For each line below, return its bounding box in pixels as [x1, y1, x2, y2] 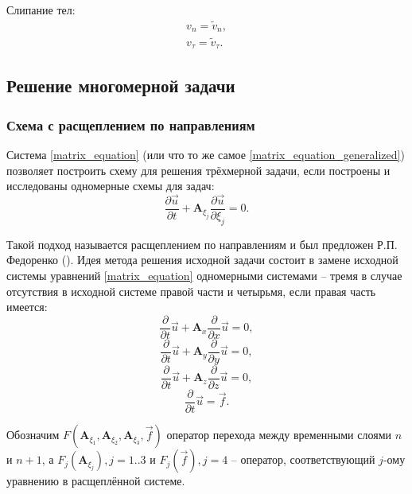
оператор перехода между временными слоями [166, 426, 391, 443]
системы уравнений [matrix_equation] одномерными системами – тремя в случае [6, 267, 402, 284]
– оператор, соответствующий [231, 451, 375, 468]
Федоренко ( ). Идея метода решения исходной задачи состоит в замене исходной [6, 251, 398, 268]
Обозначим [6, 426, 60, 443]
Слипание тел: [6, 2, 76, 18]
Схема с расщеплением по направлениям [6, 115, 255, 134]
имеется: [6, 298, 48, 315]
